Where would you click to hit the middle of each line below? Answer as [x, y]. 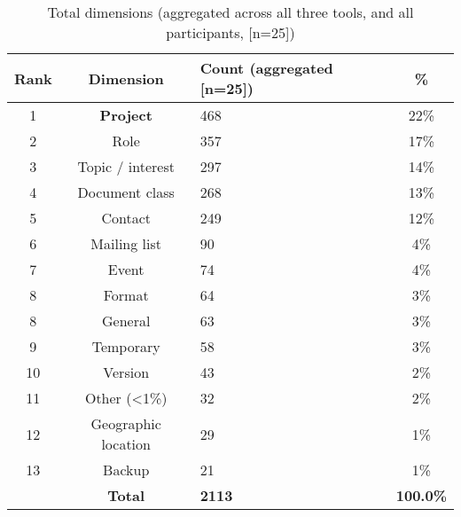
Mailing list [126, 243]
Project [126, 115]
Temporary [126, 346]
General [126, 321]
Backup [126, 470]
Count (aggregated [266, 68]
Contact [126, 218]
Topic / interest [126, 166]
